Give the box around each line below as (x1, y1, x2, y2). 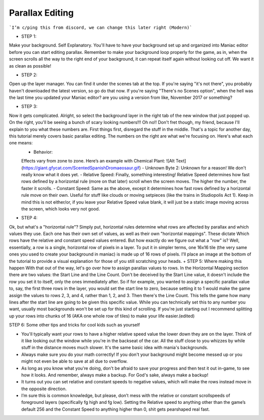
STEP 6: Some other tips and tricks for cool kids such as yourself (9, 322, 140, 328)
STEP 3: (21, 103, 38, 110)
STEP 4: (21, 215, 38, 221)
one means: (9, 140, 33, 146)
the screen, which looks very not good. (21, 206, 100, 211)
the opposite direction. (21, 386, 67, 392)
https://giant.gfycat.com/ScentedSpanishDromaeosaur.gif (22, 164, 139, 171)
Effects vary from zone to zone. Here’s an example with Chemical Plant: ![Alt (21, 158, 175, 164)
